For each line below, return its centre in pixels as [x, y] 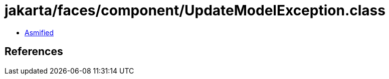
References [34, 52]
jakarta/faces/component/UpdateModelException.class [195, 10]
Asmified [39, 32]
